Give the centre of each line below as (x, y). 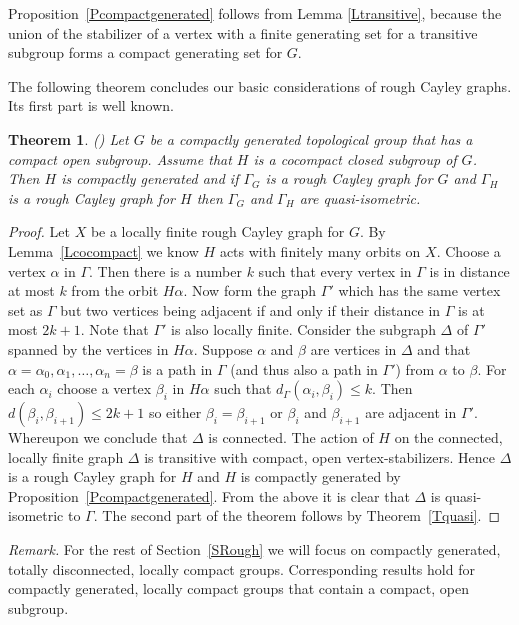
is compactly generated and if (150, 178)
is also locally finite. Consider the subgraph (303, 329)
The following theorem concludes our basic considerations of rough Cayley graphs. (260, 85)
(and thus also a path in (304, 368)
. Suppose (223, 348)
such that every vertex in (335, 270)
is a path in (177, 368)
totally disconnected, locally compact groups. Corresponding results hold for (241, 568)
